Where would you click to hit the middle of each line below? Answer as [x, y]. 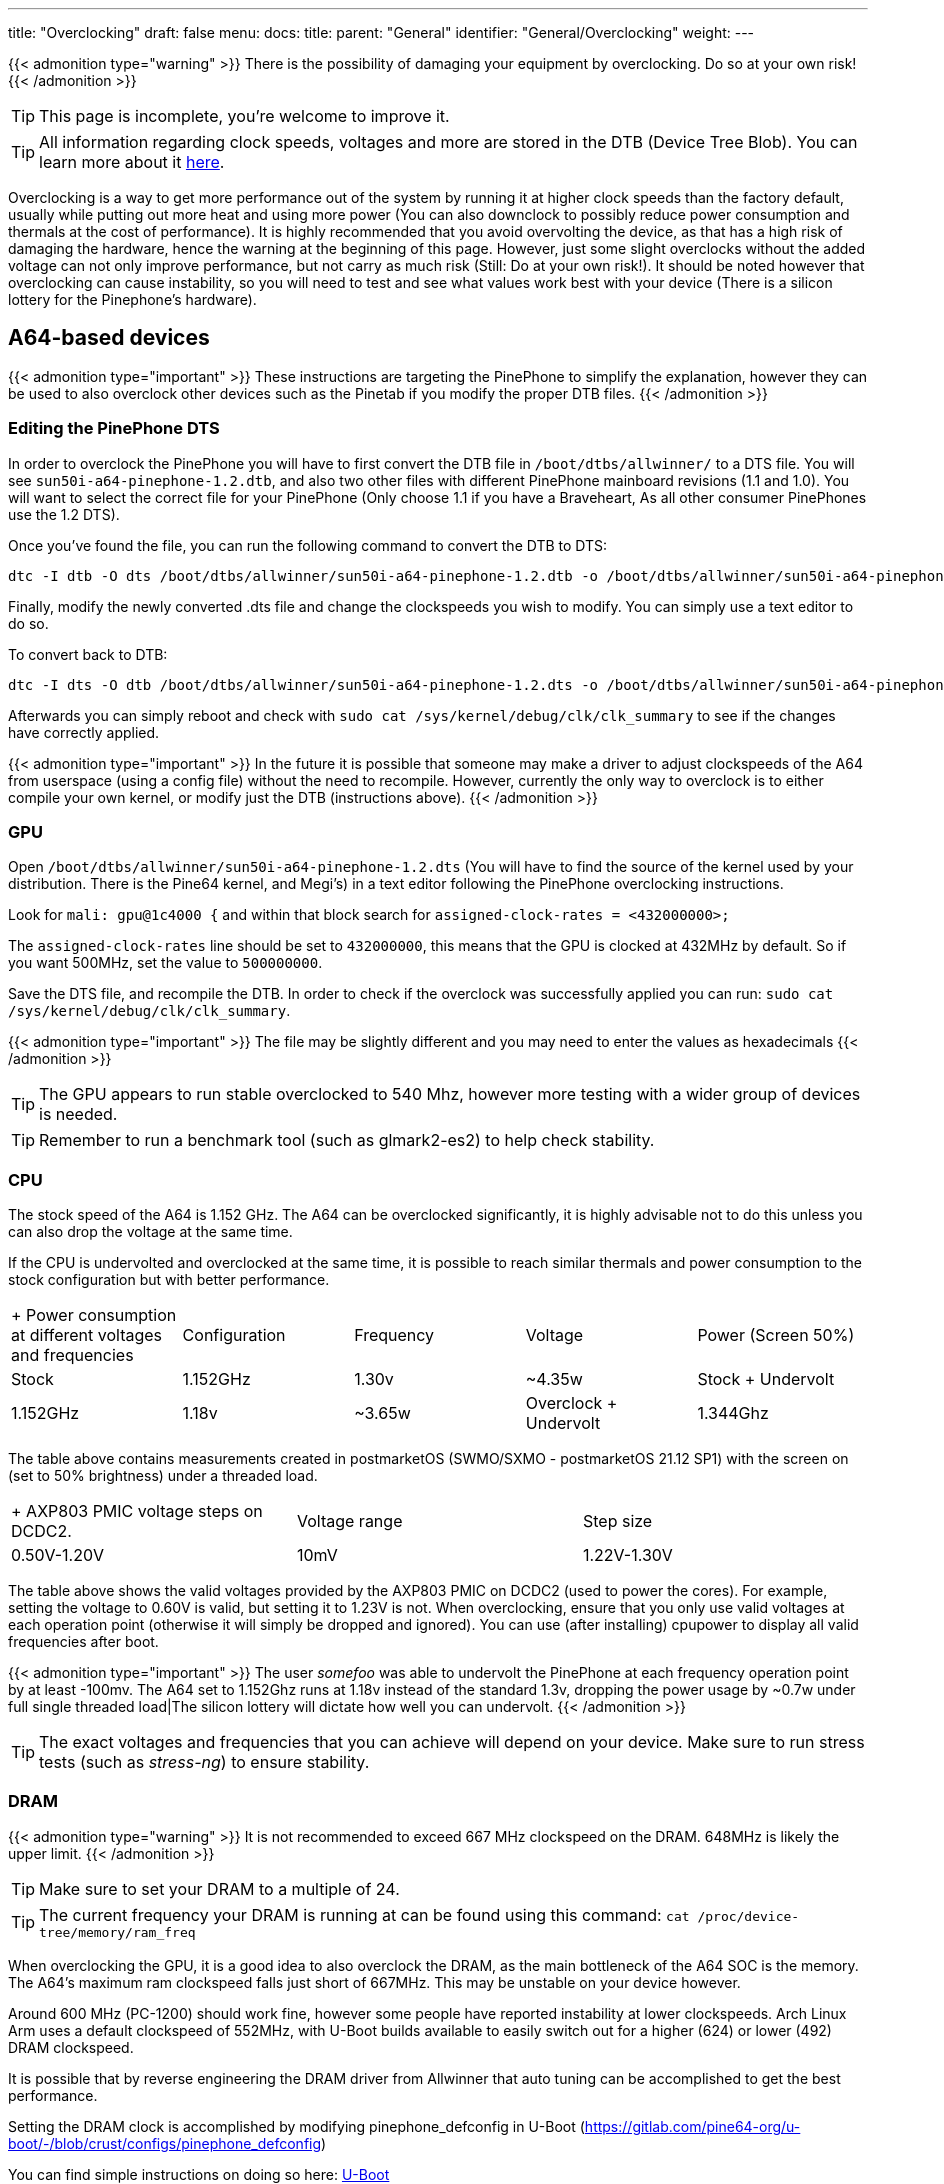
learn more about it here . [132, 162]
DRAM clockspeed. [71, 2047]
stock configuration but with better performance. [169, 1280]
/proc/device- [748, 1916]
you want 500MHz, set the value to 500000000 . [165, 963]
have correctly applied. [84, 732]
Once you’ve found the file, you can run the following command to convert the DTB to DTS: [308, 545]
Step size [617, 1521]
